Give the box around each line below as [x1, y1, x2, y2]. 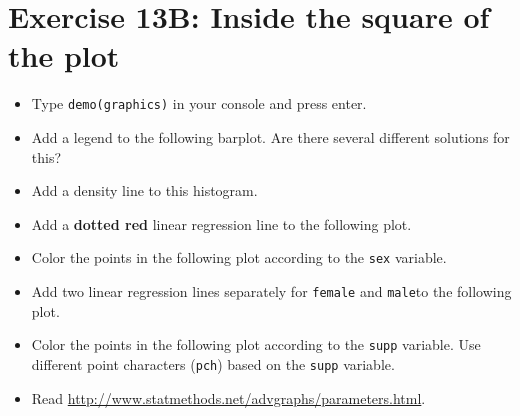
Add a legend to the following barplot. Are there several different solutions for [31, 126, 510, 147]
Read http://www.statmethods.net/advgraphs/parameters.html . [31, 387, 426, 408]
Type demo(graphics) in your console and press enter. [31, 93, 367, 114]
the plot [8, 35, 120, 76]
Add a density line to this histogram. [31, 180, 258, 201]
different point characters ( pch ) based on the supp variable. [31, 353, 395, 374]
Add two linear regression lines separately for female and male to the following [31, 281, 512, 301]
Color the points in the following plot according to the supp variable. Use [31, 334, 481, 355]
